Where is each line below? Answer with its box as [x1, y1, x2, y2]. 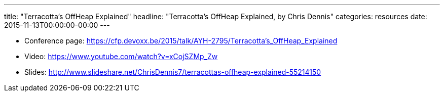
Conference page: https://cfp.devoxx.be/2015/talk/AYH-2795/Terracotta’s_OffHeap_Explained [24, 36, 338, 45]
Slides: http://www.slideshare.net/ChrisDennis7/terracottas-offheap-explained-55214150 [24, 68, 321, 76]
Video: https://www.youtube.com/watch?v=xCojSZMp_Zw [24, 52, 218, 61]
